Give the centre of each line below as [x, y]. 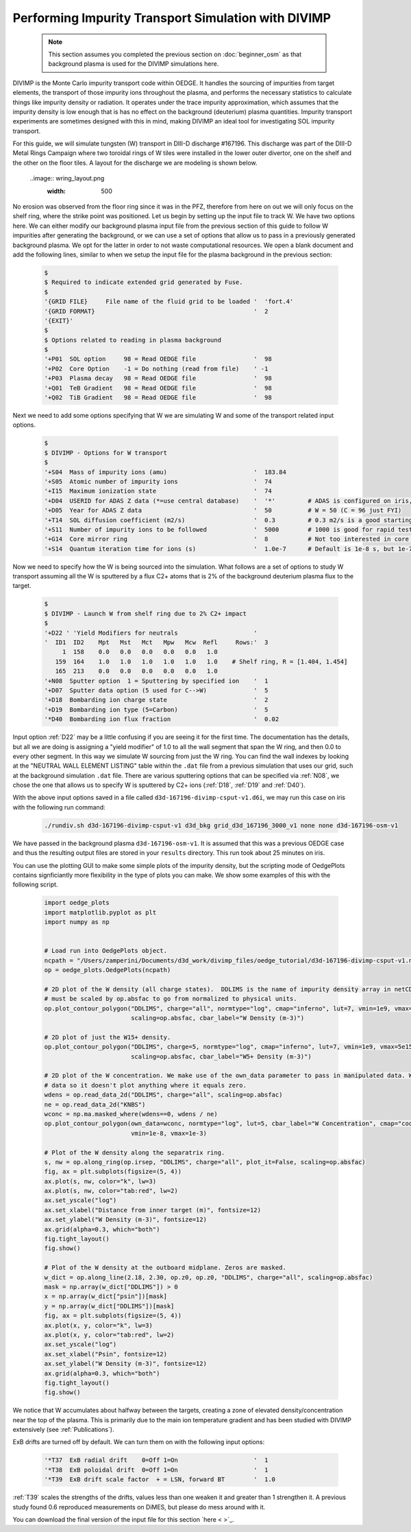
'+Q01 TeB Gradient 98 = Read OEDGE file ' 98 [158, 388]
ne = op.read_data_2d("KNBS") [95, 1104]
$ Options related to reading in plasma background [133, 340]
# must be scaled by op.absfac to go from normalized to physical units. [171, 999]
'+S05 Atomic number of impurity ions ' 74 [158, 481]
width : [57, 191]
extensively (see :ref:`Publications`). [63, 1430]
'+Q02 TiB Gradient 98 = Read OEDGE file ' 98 [158, 398]
